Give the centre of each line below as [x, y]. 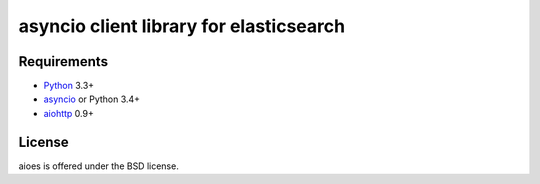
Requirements [63, 61]
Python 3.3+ [69, 86]
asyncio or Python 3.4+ [91, 99]
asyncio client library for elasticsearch [181, 26]
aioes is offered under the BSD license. [98, 166]
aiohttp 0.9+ [68, 113]
